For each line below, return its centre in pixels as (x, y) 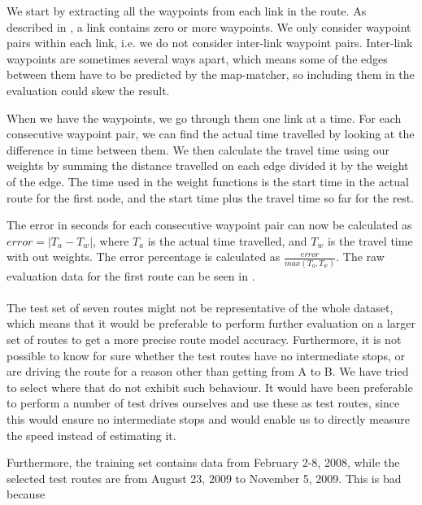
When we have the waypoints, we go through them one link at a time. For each (204, 118)
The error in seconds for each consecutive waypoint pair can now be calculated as (209, 225)
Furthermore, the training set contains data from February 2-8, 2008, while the (203, 462)
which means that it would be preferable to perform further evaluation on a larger (211, 323)
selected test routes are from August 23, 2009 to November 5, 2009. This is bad (204, 478)
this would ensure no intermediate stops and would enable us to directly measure (209, 418)
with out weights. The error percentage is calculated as (144, 257)
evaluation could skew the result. (88, 90)
